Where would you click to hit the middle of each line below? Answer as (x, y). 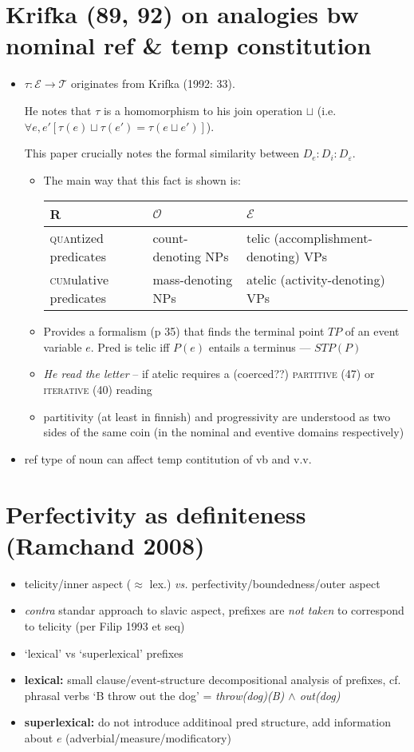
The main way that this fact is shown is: (142, 179)
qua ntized (77, 238)
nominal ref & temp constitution (189, 45)
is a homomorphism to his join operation (203, 110)
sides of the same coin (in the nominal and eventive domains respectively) (224, 432)
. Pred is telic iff (130, 346)
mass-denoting (193, 280)
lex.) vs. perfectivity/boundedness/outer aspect (265, 583)
